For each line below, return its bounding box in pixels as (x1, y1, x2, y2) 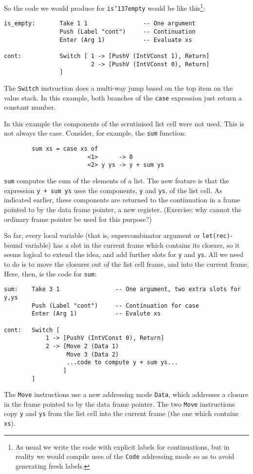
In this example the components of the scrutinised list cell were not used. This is (4, 118, 244, 128)
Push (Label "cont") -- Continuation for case (32, 302, 199, 309)
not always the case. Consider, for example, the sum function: (4, 128, 186, 138)
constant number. (4, 102, 56, 112)
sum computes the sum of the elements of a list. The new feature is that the (4, 176, 229, 186)
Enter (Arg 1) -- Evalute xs (32, 310, 161, 317)
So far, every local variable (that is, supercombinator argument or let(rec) (4, 230, 230, 240)
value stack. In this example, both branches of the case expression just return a (4, 92, 242, 102)
